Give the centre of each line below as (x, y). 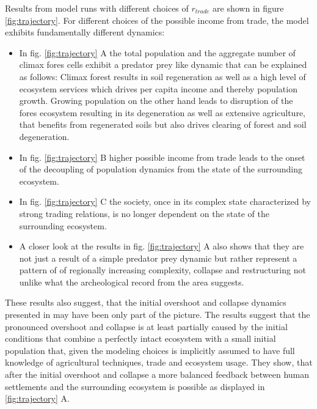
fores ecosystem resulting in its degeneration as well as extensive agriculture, (162, 112)
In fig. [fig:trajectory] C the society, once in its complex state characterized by (165, 201)
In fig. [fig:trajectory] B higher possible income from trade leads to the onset (162, 157)
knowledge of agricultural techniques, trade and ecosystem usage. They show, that (159, 362)
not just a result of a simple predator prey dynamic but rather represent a (158, 258)
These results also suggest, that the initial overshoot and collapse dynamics (146, 302)
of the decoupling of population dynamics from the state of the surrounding (161, 169)
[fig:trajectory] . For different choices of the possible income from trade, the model (157, 20)
